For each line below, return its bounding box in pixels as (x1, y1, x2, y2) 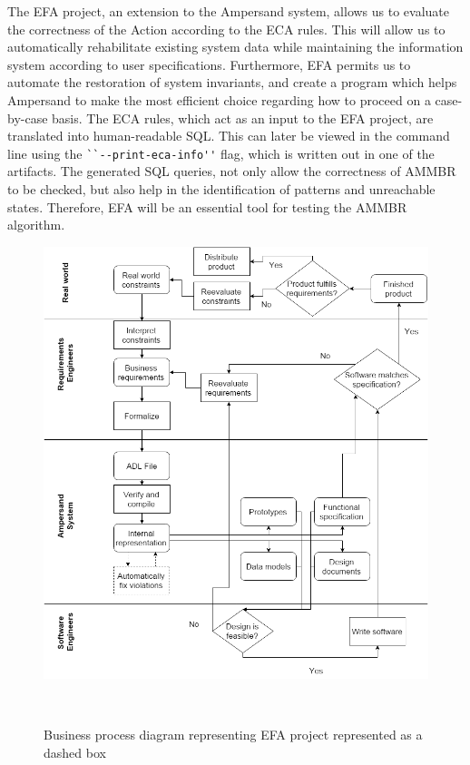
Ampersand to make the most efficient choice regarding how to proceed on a (7, 90, 431, 109)
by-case (7, 108, 48, 127)
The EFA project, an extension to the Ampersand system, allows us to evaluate (7, 2, 450, 20)
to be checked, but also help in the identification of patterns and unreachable (7, 180, 436, 198)
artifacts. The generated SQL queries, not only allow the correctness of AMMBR (7, 162, 456, 181)
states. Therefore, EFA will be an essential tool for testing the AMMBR (7, 197, 407, 216)
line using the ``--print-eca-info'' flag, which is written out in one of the (7, 143, 435, 162)
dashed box (44, 742, 106, 761)
